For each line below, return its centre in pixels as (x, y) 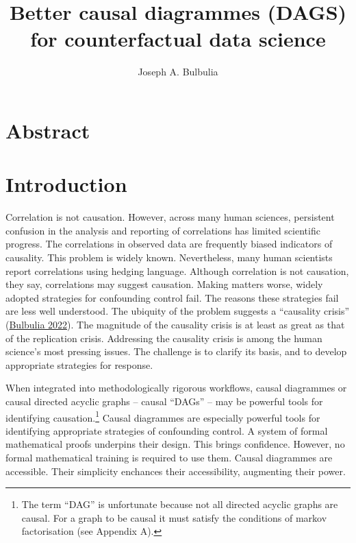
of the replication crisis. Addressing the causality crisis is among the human (164, 338)
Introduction (66, 184)
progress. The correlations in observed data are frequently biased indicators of (169, 244)
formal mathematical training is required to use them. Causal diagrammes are (169, 457)
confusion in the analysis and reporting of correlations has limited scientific (163, 230)
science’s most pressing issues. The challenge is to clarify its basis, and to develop (176, 351)
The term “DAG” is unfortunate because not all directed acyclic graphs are (180, 504)
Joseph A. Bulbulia (178, 72)
